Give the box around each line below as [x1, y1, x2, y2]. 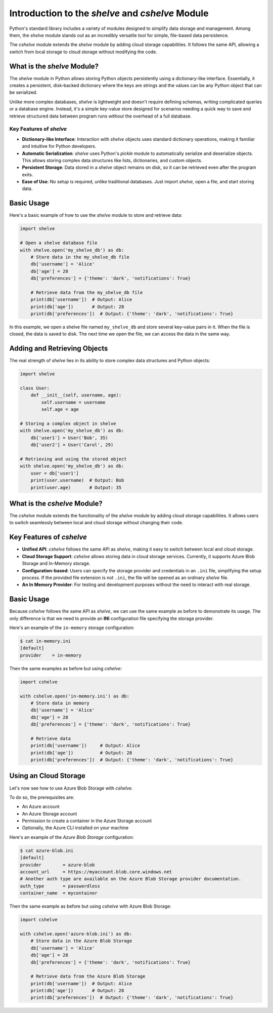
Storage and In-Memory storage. [22, 560, 90, 567]
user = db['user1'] [30, 470, 79, 476]
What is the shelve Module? [9, 62, 99, 70]
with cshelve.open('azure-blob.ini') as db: [20, 931, 132, 937]
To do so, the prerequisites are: [9, 794, 74, 800]
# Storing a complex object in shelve [20, 421, 116, 426]
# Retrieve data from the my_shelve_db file [30, 289, 143, 295]
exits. [22, 171, 33, 177]
